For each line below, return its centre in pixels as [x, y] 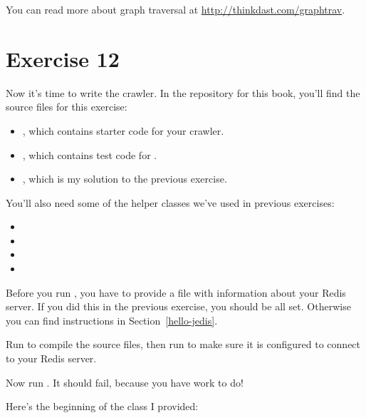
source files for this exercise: [67, 107]
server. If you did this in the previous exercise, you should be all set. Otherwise [178, 306]
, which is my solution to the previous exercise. [125, 179]
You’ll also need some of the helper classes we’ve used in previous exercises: [170, 202]
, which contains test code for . [90, 154]
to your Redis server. [51, 358]
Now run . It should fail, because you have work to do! [125, 382]
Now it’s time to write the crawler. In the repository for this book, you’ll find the [183, 92]
